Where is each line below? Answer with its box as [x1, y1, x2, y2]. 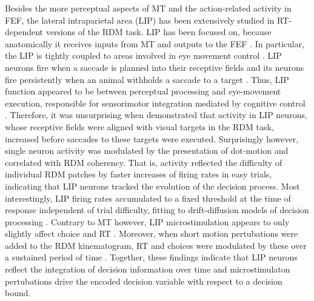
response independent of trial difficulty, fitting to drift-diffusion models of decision [5, 203, 309, 216]
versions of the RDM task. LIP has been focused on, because [45, 25, 272, 38]
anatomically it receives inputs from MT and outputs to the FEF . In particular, [5, 37, 305, 50]
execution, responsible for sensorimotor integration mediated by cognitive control [5, 96, 306, 109]
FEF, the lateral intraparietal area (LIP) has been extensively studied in [5, 13, 275, 26]
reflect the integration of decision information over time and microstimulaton [5, 263, 290, 276]
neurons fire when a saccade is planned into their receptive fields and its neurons [5, 61, 304, 73]
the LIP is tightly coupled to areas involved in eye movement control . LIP [5, 49, 282, 62]
